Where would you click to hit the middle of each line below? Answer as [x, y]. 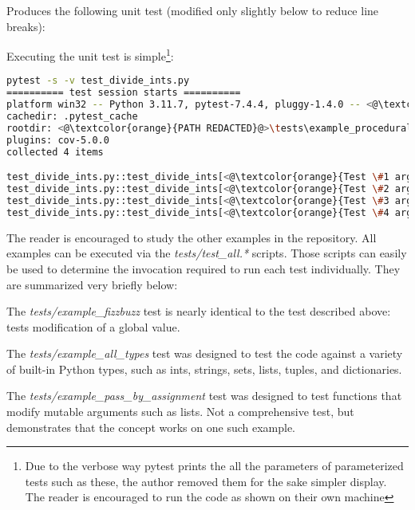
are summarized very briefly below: [92, 284]
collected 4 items [55, 152]
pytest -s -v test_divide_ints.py [98, 81]
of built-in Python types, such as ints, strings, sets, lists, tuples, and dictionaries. [204, 369]
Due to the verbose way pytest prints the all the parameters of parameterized [214, 466]
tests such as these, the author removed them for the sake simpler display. [206, 481]
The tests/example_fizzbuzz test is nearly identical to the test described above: [199, 311]
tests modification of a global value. [93, 326]
